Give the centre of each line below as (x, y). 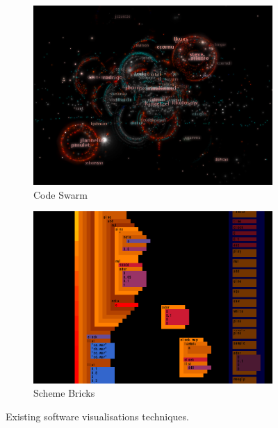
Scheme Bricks (64, 393)
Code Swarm (60, 194)
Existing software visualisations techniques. (97, 416)
